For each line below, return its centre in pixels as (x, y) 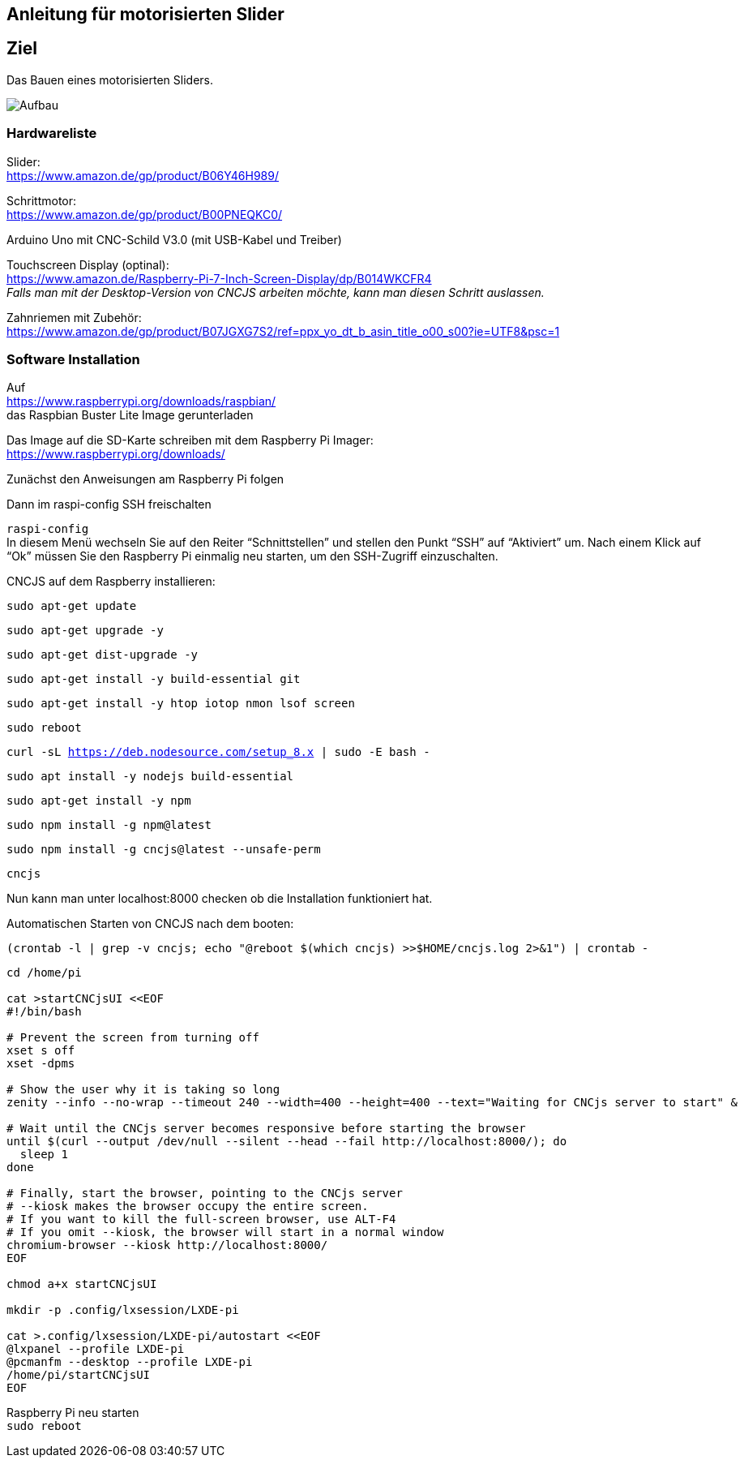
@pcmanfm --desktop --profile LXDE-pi (130, 1362)
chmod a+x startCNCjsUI (82, 1284)
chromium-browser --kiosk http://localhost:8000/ (167, 1245)
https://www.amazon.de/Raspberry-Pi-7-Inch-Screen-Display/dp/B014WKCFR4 (219, 278)
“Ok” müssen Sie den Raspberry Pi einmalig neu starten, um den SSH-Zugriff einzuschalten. (252, 556)
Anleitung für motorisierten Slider (145, 14)
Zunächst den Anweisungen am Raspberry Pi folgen (145, 479)
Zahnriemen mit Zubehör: (74, 317)
